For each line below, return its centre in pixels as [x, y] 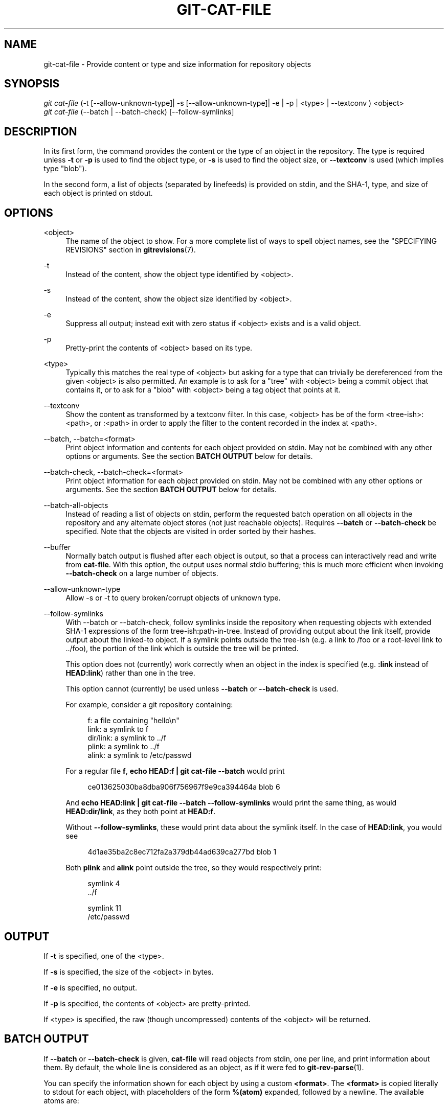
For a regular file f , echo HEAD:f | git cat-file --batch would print [175, 771]
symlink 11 [104, 908]
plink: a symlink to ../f [124, 747]
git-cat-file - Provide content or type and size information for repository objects [177, 64]
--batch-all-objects [76, 505]
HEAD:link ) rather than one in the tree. [130, 673]
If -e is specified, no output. [90, 987]
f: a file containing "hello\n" [133, 721]
